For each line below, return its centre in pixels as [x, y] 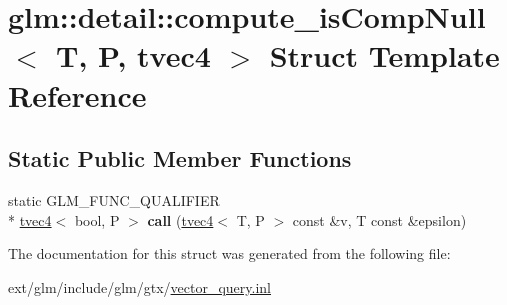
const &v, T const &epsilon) [379, 219]
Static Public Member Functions [180, 158]
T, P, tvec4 [133, 55]
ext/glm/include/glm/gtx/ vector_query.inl [140, 286]
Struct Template [384, 55]
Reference [77, 94]
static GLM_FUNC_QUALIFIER [114, 199]
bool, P [97, 219]
